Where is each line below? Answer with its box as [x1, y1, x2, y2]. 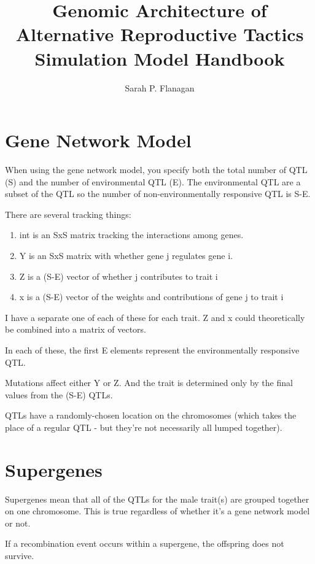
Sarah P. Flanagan [125, 81, 195, 94]
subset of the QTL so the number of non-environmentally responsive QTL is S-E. [5, 187, 311, 200]
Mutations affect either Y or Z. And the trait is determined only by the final [5, 376, 293, 389]
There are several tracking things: [5, 207, 131, 220]
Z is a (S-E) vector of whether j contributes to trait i [19, 269, 218, 282]
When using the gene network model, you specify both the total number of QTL [5, 163, 308, 176]
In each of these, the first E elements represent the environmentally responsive [5, 343, 300, 356]
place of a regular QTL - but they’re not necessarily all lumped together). [5, 420, 282, 433]
